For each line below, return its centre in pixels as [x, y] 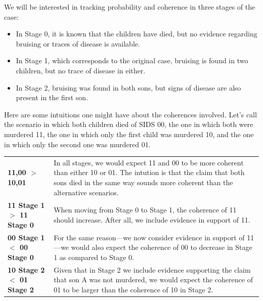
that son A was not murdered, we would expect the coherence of [153, 279]
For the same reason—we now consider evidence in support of [149, 237]
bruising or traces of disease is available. [78, 43]
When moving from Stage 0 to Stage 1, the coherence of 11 [145, 210]
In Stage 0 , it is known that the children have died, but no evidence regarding [137, 34]
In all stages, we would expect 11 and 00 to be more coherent [149, 162]
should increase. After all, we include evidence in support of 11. [152, 219]
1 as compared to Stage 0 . [94, 257]
